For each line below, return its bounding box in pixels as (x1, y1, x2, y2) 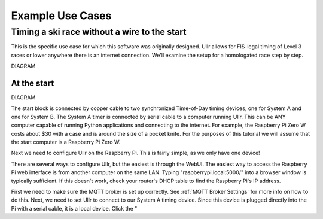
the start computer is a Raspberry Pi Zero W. (11, 138, 121, 146)
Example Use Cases (11, 9, 112, 22)
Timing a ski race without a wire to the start (11, 26, 187, 37)
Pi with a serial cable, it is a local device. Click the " (11, 205, 138, 212)
